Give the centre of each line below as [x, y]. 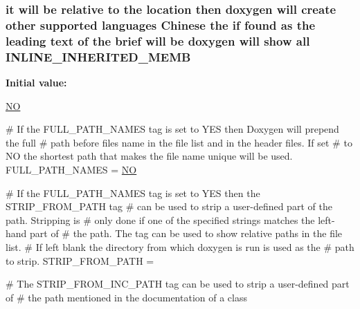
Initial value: [36, 82]
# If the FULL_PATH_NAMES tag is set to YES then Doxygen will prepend [172, 129]
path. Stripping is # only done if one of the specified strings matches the [160, 219]
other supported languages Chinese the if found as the [161, 25]
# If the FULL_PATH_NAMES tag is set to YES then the [133, 193]
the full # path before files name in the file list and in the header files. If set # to [179, 142]
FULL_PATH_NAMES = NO [71, 169]
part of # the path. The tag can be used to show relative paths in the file [186, 233]
